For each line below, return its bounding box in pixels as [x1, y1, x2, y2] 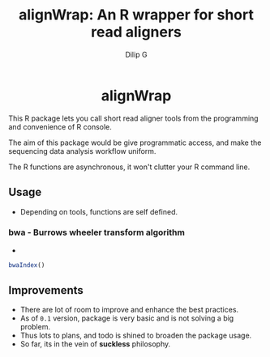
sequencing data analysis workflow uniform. [8, 146, 156, 155]
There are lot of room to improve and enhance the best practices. [19, 305, 239, 315]
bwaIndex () [8, 261, 45, 269]
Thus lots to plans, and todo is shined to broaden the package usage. [19, 330, 252, 341]
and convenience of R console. [8, 121, 112, 131]
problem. [19, 322, 51, 332]
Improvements [8, 283, 84, 297]
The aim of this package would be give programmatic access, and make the [8, 138, 262, 147]
